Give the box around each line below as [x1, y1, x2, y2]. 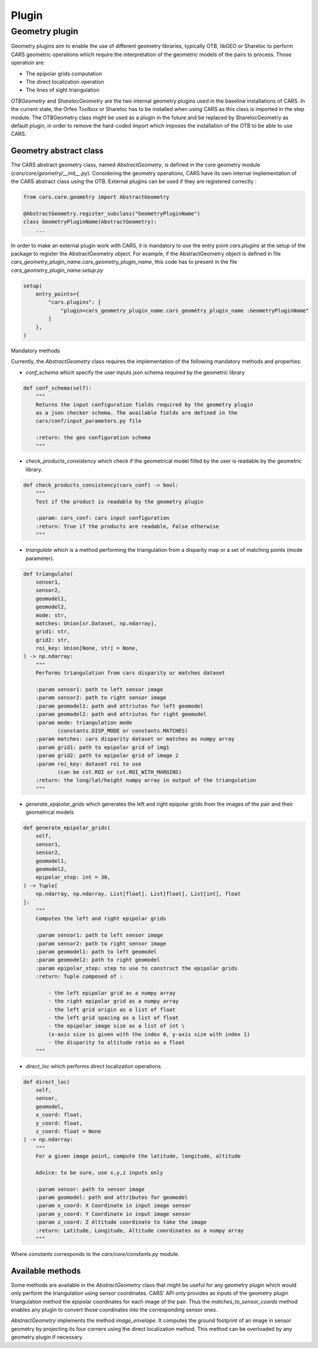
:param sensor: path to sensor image [35, 1186, 145, 1192]
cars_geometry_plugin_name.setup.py [11, 266, 104, 274]
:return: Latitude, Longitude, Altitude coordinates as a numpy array [35, 1227, 244, 1234]
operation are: [11, 59, 45, 66]
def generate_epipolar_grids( [23, 824, 111, 832]
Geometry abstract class [11, 146, 104, 156]
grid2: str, [35, 636, 71, 643]
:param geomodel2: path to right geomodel [35, 957, 160, 963]
